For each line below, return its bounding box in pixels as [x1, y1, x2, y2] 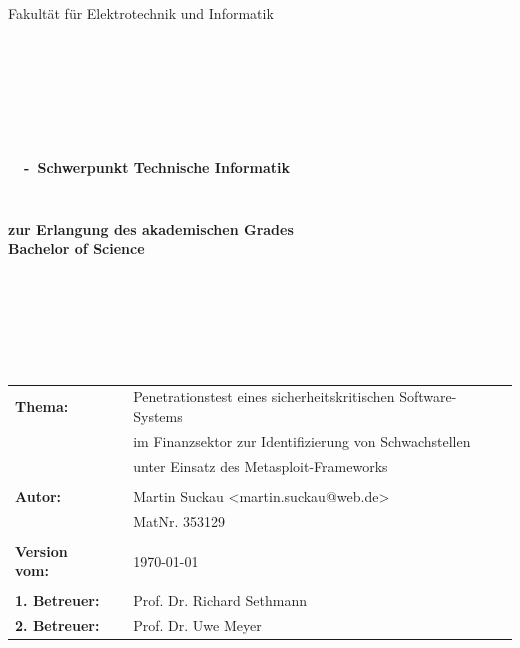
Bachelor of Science [8, 238, 145, 259]
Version [15, 540, 68, 561]
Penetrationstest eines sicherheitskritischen [133, 386, 395, 407]
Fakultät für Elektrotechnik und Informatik [8, 3, 274, 23]
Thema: [15, 396, 69, 417]
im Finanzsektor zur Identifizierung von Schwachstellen [133, 430, 471, 451]
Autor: [15, 485, 62, 506]
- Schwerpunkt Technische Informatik [24, 156, 290, 177]
